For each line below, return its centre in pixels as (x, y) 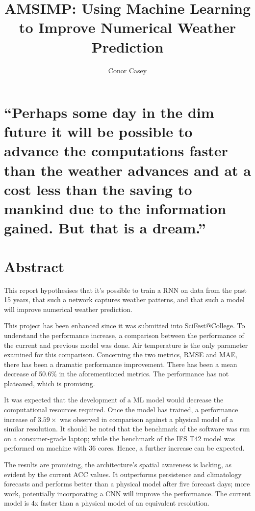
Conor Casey (127, 70)
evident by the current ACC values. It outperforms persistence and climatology (123, 474)
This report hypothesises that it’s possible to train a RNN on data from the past (125, 290)
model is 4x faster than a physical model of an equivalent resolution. (107, 503)
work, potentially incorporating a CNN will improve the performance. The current (127, 493)
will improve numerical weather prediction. (68, 309)
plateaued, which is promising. (50, 383)
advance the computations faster (116, 151)
